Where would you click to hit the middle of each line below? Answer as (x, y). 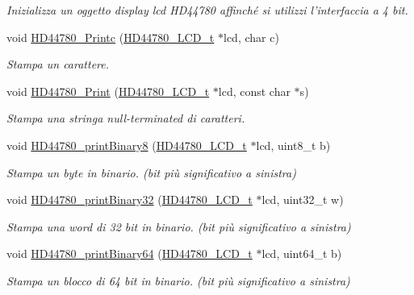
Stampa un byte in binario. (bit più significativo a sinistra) (151, 172)
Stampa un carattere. (58, 64)
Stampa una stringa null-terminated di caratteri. (126, 118)
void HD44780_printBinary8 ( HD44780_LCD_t (127, 145)
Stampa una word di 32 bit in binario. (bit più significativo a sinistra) (179, 226)
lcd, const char (254, 91)
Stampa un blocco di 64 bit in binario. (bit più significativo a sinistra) (178, 280)
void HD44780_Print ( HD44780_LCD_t (108, 91)
